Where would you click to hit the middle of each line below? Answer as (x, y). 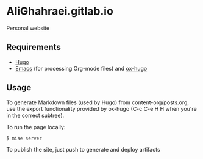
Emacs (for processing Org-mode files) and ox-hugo (81, 68)
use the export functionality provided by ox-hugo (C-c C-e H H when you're (101, 108)
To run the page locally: (36, 127)
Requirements (34, 47)
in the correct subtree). (35, 115)
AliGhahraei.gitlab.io (60, 11)
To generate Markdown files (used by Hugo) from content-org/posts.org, (98, 102)
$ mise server (24, 138)
